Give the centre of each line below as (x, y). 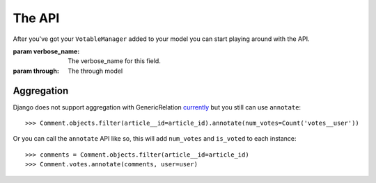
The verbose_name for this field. (115, 61)
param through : (36, 71)
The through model (95, 71)
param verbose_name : (46, 51)
